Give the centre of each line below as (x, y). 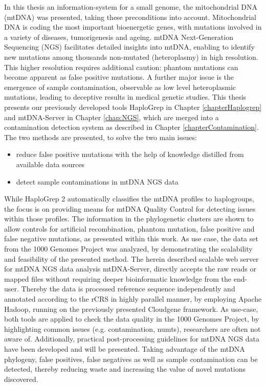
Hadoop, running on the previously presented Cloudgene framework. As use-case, (131, 309)
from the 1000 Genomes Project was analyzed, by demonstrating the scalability (128, 249)
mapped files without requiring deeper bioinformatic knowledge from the (118, 278)
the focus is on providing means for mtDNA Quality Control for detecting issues (130, 208)
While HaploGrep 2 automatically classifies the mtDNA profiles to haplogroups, (129, 199)
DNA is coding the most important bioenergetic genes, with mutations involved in (133, 27)
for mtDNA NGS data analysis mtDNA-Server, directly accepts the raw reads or (130, 269)
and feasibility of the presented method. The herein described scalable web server (131, 258)
